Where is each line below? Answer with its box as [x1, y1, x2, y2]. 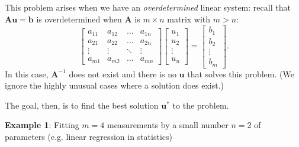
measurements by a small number [107, 119, 229, 131]
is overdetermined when [36, 12, 122, 25]
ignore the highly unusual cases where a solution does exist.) [5, 79, 224, 92]
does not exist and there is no [69, 67, 176, 80]
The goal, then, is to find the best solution [5, 99, 159, 111]
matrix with [167, 12, 211, 25]
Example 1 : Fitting [5, 119, 79, 131]
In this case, [5, 67, 49, 80]
